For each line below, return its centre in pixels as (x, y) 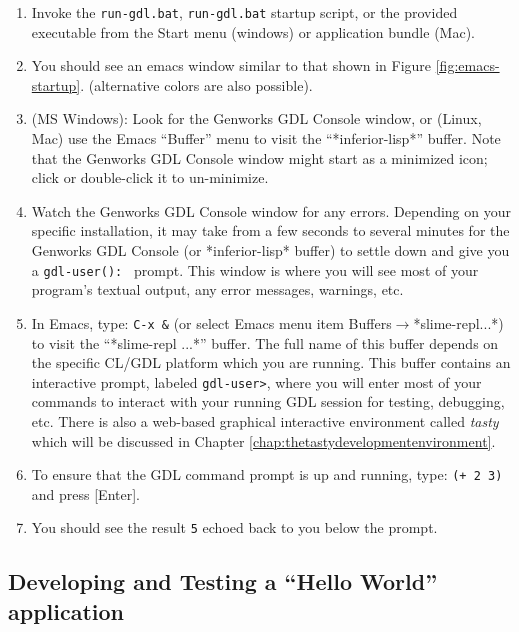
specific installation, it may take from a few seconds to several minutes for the (270, 230)
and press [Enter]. (85, 493)
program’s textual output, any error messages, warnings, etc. (217, 289)
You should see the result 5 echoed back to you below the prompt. (234, 527)
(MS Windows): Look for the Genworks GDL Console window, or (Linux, (256, 118)
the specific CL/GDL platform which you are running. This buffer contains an (271, 362)
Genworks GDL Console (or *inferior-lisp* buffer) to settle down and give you (270, 250)
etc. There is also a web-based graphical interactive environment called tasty (265, 420)
